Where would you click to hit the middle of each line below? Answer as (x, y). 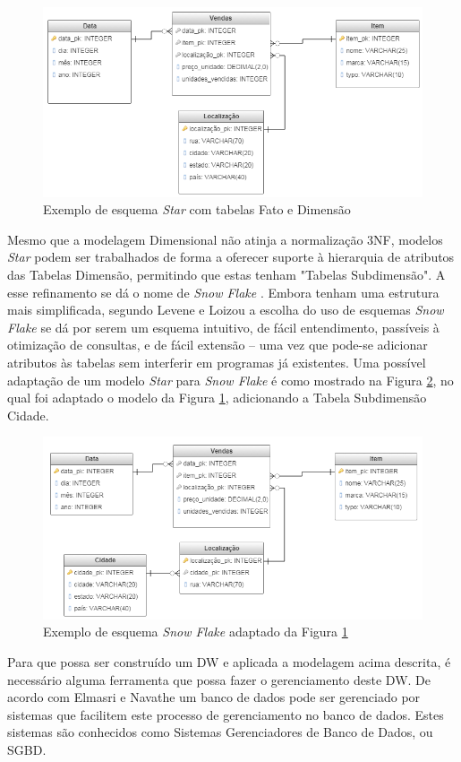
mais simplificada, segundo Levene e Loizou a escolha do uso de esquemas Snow (226, 310)
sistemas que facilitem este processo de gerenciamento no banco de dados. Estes (226, 714)
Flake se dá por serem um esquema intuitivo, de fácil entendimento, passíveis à (223, 327)
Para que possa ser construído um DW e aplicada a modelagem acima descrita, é (229, 661)
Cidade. (28, 415)
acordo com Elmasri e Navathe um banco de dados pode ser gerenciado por (214, 697)
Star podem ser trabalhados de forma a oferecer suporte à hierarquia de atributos (231, 257)
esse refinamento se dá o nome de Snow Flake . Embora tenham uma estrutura (223, 292)
